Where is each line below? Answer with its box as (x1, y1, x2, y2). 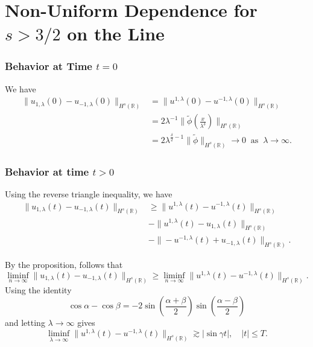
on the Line (67, 21, 165, 46)
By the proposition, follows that (5, 258, 123, 271)
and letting (5, 316, 45, 329)
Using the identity (5, 283, 72, 296)
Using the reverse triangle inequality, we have (5, 187, 172, 200)
